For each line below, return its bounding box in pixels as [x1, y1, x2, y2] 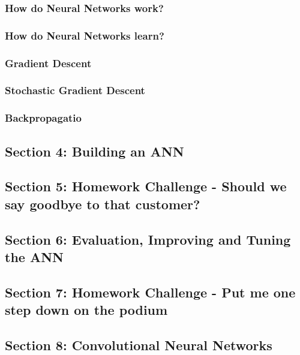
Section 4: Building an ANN [5, 142, 184, 160]
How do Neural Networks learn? [5, 28, 164, 43]
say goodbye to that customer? [5, 194, 200, 213]
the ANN [5, 247, 64, 266]
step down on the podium [5, 300, 168, 319]
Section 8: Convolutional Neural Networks [5, 335, 272, 354]
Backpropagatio [5, 110, 82, 125]
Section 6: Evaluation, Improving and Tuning [5, 230, 291, 248]
